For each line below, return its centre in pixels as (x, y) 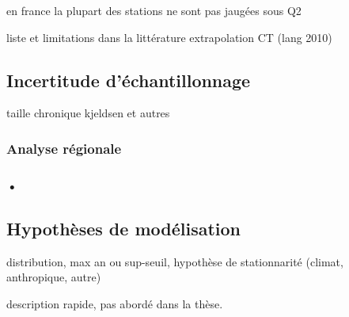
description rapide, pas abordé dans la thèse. (115, 304)
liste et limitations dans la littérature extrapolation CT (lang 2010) (169, 37)
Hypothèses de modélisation (123, 229)
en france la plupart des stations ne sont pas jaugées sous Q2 (154, 10)
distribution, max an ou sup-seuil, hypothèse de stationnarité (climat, (175, 261)
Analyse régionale (64, 148)
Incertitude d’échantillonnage (129, 80)
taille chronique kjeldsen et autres (88, 113)
